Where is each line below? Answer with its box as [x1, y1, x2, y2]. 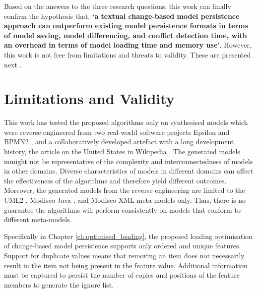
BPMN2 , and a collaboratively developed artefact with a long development [4, 136, 234, 147]
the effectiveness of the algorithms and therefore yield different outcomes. [4, 175, 227, 185]
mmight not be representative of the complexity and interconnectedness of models [4, 156, 253, 166]
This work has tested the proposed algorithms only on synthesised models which [4, 117, 248, 127]
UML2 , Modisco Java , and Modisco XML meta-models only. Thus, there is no [4, 195, 246, 205]
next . [4, 59, 22, 69]
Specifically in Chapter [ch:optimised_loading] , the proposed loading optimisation [4, 231, 253, 241]
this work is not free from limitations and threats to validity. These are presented [4, 49, 251, 59]
